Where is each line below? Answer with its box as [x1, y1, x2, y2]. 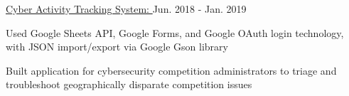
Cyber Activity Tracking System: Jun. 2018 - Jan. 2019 [6, 1, 247, 16]
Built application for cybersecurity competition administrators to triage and [6, 63, 337, 78]
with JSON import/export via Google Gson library [6, 39, 228, 54]
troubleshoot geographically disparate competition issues [6, 77, 252, 92]
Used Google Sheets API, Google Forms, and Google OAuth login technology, [6, 25, 344, 40]
